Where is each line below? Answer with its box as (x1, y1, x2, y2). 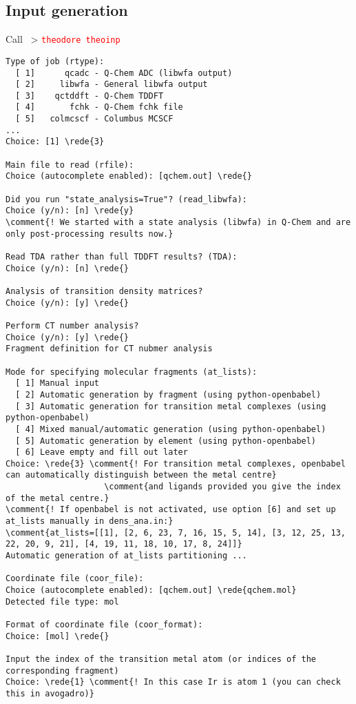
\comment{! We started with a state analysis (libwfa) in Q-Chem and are (6, 217, 351, 228)
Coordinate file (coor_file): (6, 574, 144, 584)
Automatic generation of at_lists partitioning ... (6, 551, 247, 561)
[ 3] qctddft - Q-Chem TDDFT (15, 90, 164, 101)
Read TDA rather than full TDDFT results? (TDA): (6, 252, 238, 262)
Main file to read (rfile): (6, 159, 134, 170)
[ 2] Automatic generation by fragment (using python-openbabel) (15, 389, 322, 400)
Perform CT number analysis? (6, 320, 139, 331)
